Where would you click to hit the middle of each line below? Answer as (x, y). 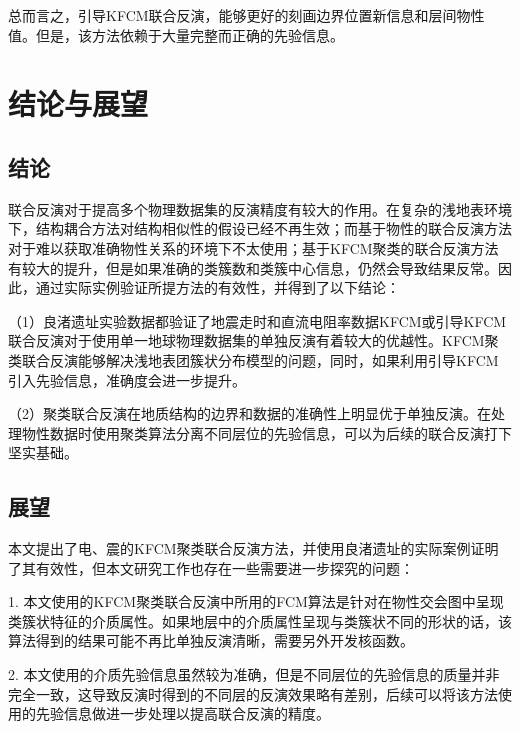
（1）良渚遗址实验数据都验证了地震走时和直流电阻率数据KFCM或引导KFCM (257, 320)
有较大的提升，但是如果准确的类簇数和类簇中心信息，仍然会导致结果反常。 (253, 267)
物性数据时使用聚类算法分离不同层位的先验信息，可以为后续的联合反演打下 (266, 432)
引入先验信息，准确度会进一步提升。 (127, 379)
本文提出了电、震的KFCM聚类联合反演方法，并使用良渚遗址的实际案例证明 (253, 548)
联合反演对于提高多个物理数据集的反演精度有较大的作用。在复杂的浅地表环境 (260, 208)
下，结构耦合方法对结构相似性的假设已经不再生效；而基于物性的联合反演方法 (260, 228)
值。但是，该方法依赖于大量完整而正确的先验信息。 (176, 34)
